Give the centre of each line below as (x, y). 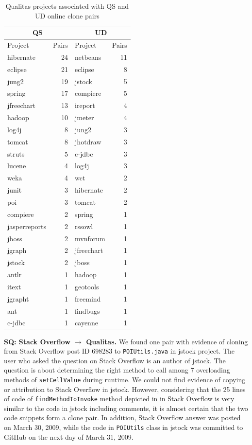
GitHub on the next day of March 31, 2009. (69, 436)
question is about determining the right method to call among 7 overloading (117, 370)
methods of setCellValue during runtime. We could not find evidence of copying (125, 379)
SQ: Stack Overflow (37, 341)
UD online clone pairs (67, 15)
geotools (87, 286)
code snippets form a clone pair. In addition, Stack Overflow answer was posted (122, 418)
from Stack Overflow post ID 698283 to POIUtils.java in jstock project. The (119, 351)
